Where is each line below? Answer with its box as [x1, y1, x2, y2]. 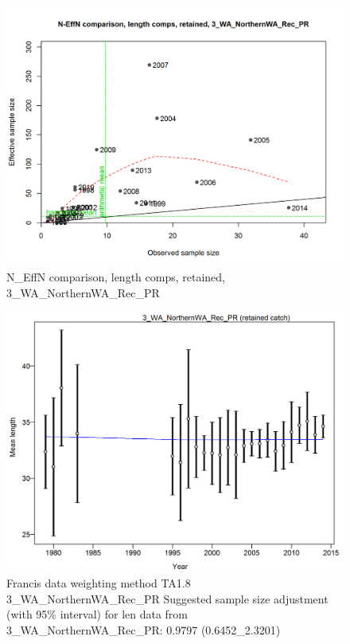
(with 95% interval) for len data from [6, 606, 189, 622]
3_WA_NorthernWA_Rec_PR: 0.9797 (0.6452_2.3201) [6, 621, 281, 638]
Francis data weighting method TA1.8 [6, 575, 191, 591]
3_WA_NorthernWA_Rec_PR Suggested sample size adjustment [6, 590, 329, 607]
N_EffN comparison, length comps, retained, [6, 269, 225, 285]
